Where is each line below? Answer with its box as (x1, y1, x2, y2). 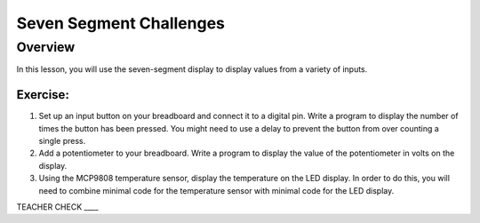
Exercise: (16, 87, 70, 102)
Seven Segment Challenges (16, 13, 226, 33)
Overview (16, 39, 76, 55)
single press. (38, 136, 86, 147)
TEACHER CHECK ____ (16, 202, 99, 212)
